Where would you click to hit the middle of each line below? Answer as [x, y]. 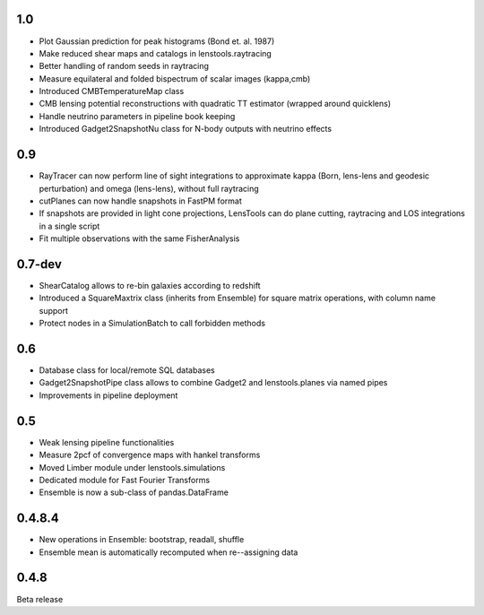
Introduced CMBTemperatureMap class [112, 91]
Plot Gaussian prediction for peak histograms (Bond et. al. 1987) [157, 41]
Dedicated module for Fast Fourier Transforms [125, 480]
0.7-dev [39, 264]
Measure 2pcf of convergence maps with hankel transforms [150, 455]
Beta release [40, 599]
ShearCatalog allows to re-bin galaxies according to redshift [150, 286]
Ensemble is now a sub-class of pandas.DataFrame [134, 492]
